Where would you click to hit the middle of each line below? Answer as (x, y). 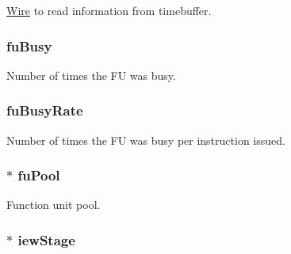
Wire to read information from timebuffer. (109, 10)
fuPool (39, 175)
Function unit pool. (54, 205)
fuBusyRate (45, 110)
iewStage (46, 239)
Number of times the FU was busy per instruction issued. (146, 140)
